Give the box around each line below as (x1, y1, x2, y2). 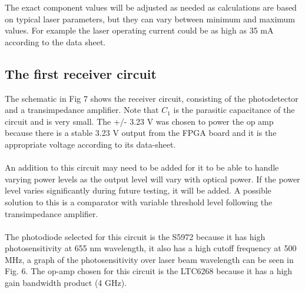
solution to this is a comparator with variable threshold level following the (5, 195, 273, 208)
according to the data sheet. (5, 35, 106, 48)
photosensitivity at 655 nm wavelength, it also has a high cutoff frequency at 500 (5, 242, 297, 254)
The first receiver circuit (5, 64, 157, 82)
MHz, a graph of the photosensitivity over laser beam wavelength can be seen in (5, 253, 294, 265)
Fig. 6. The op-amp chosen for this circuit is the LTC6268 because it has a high (5, 265, 293, 277)
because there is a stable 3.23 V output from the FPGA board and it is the (5, 126, 277, 139)
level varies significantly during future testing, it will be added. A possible (5, 184, 271, 197)
